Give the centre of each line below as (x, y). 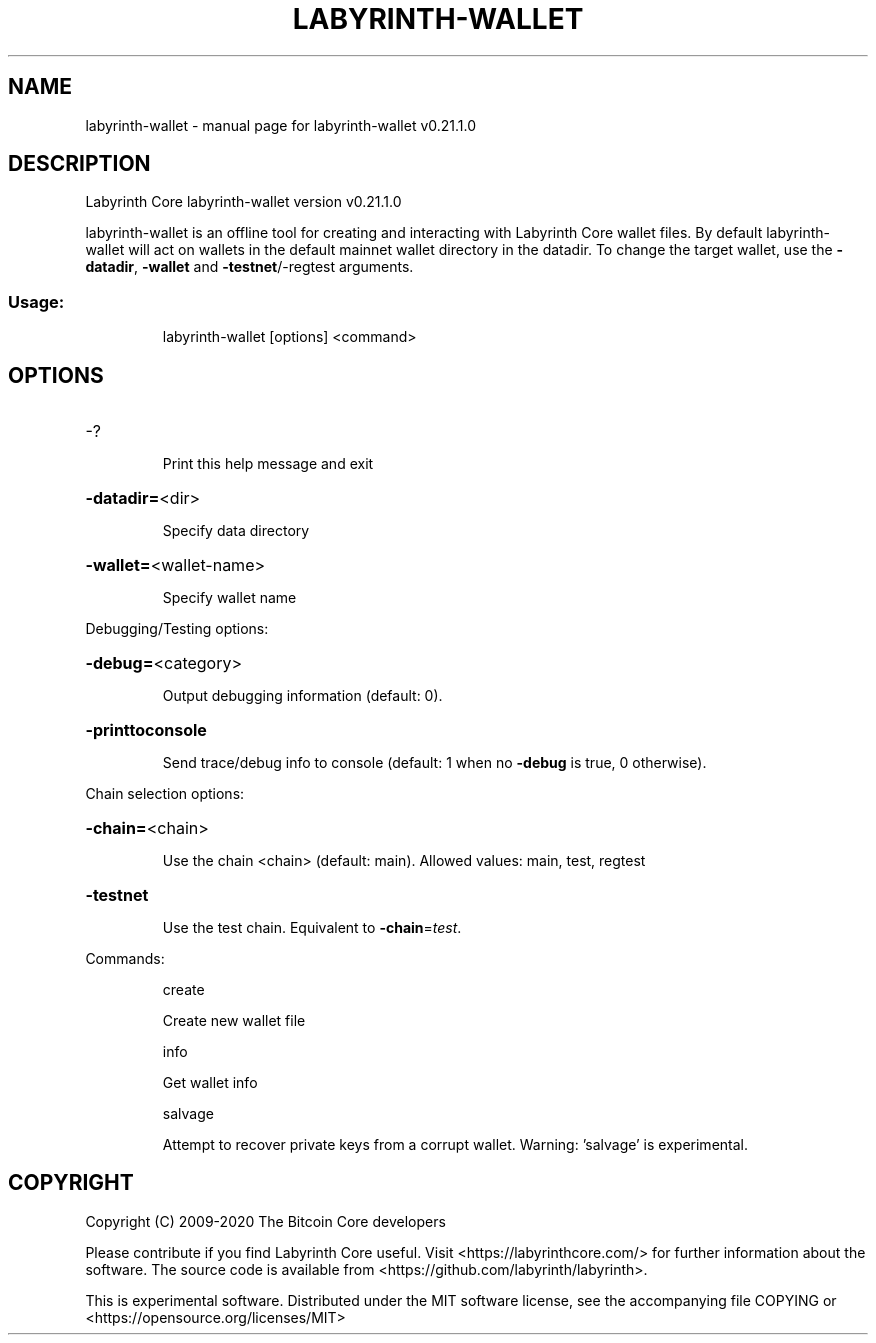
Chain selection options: (165, 794)
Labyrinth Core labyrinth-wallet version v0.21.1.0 (243, 202)
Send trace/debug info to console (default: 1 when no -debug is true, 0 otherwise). (434, 763)
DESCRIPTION (79, 164)
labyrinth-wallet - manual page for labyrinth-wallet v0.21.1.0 (281, 125)
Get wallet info (210, 1083)
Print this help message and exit (268, 464)
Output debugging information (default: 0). (302, 696)
